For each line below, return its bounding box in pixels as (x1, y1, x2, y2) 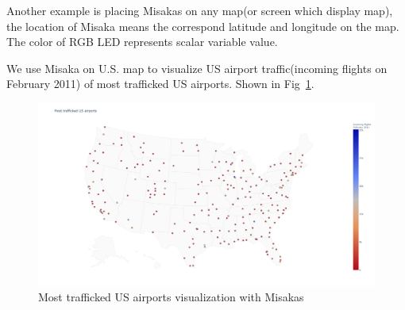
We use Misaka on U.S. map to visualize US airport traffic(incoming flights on (6, 59, 388, 76)
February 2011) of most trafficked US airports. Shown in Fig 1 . (6, 75, 314, 92)
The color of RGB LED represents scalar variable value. (6, 33, 278, 50)
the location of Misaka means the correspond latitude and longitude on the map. (6, 17, 399, 34)
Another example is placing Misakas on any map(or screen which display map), (6, 2, 393, 18)
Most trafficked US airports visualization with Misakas (38, 289, 304, 305)
